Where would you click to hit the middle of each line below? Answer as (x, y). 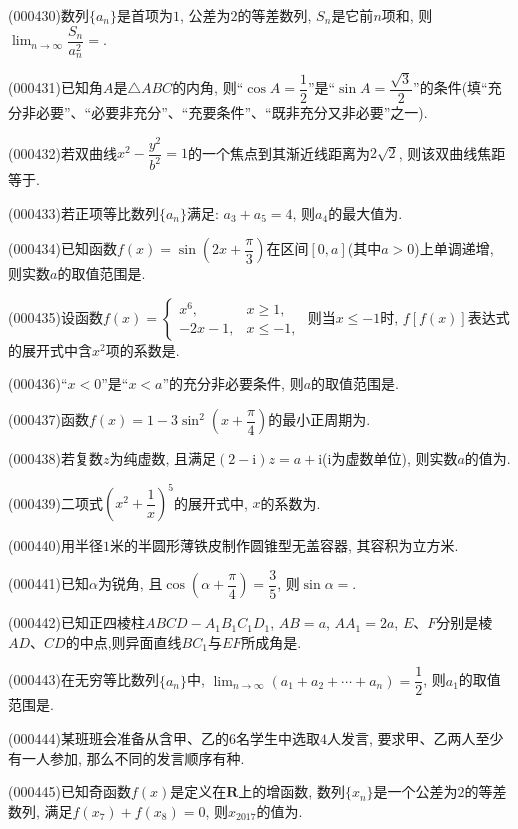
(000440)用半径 (55, 545)
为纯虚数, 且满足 (162, 458)
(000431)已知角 (55, 87)
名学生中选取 (277, 738)
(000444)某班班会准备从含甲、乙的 (118, 738)
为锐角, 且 (130, 583)
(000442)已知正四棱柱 (76, 622)
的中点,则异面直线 (123, 641)
